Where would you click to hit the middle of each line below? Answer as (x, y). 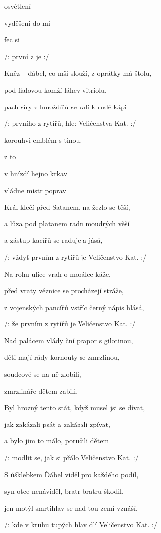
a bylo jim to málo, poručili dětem (57, 441)
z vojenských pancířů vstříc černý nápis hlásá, (74, 307)
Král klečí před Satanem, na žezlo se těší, (67, 207)
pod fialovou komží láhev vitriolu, (56, 89)
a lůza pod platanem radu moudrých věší (67, 223)
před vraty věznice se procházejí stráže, (64, 290)
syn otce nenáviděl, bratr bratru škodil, (64, 491)
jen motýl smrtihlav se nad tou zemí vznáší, (71, 507)
